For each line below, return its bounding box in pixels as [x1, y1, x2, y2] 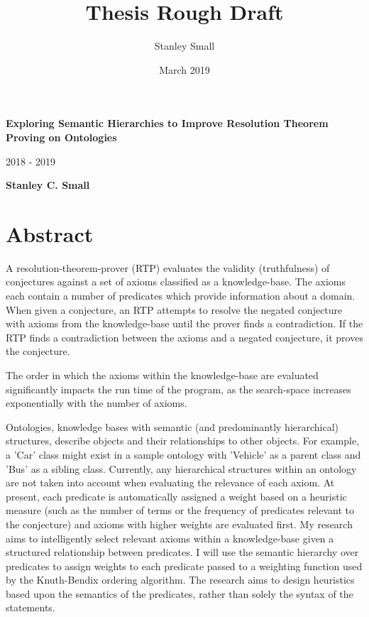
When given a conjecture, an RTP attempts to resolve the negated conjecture [6, 302, 343, 317]
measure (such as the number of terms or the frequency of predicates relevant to [6, 503, 354, 518]
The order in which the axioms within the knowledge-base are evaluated [6, 367, 319, 382]
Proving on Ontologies [6, 129, 117, 144]
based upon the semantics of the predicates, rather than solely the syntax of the [6, 586, 353, 601]
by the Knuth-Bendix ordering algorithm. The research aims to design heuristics [6, 572, 355, 587]
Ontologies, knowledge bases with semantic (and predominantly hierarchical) [6, 419, 339, 434]
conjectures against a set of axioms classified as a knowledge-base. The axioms [6, 274, 346, 289]
